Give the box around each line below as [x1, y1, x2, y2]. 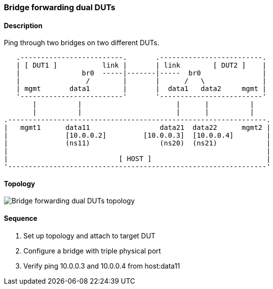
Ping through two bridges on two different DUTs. [4, 38, 160, 47]
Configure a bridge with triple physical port [23, 246, 161, 255]
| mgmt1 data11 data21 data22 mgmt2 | [4, 124, 271, 132]
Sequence [4, 214, 37, 223]
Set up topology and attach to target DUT [23, 231, 156, 240]
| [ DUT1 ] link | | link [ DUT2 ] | [16, 61, 267, 70]
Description [4, 21, 43, 30]
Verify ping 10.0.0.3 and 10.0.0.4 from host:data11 [23, 261, 180, 270]
